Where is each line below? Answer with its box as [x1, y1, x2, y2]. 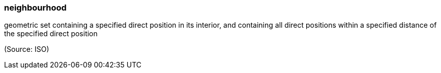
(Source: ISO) [4, 45, 49, 54]
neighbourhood [4, 3, 67, 13]
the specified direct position [4, 29, 98, 38]
